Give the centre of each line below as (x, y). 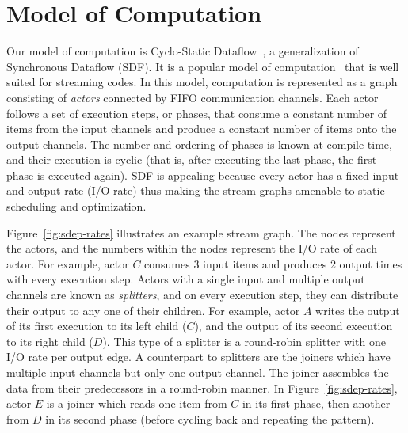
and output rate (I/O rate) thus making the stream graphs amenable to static (196, 190)
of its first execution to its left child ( (97, 326)
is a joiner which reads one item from (137, 403)
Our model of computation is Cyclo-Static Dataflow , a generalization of (183, 51)
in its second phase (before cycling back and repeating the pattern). (210, 418)
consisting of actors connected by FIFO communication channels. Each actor (193, 97)
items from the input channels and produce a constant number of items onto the (202, 129)
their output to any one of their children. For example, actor (153, 310)
